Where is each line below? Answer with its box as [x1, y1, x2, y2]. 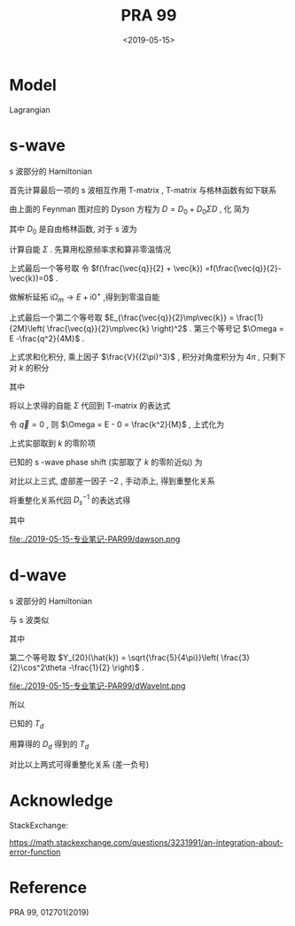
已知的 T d [9, 719, 44, 731]
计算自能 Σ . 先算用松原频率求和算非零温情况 [9, 245, 171, 255]
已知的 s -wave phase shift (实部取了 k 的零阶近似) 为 [9, 456, 203, 467]
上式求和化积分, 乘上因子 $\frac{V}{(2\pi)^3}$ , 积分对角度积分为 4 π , [9, 351, 261, 362]
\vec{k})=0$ [9, 273, 54, 284]
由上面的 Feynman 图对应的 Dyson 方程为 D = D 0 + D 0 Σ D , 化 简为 [9, 203, 250, 216]
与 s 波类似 [9, 615, 50, 626]
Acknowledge [9, 790, 113, 811]
